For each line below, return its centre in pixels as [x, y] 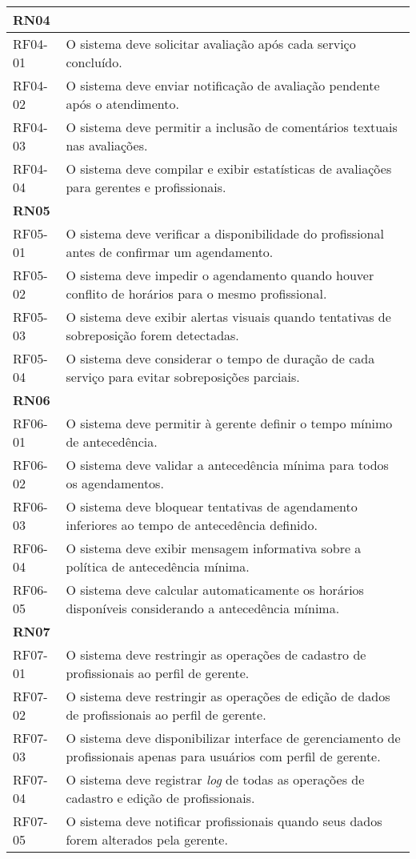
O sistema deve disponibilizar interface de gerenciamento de [233, 738]
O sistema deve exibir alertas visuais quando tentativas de [228, 317]
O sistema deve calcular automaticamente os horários [215, 590]
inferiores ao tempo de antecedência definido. [192, 525]
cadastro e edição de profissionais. [160, 798]
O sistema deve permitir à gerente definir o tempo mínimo [229, 423]
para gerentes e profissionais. [146, 187]
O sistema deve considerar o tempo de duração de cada [220, 358]
